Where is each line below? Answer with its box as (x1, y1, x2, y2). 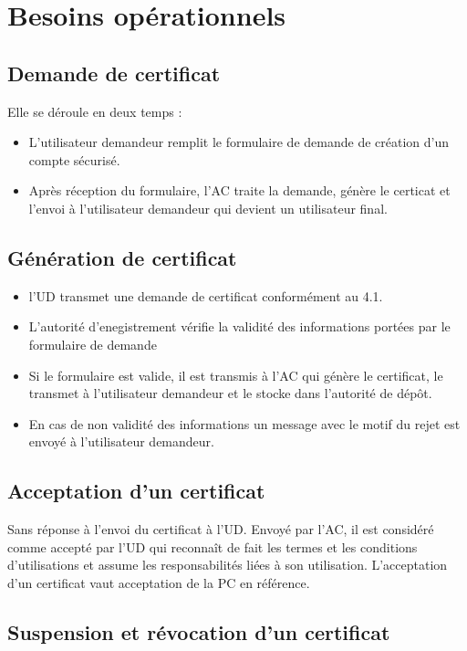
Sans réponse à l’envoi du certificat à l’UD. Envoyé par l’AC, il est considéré (7, 520, 434, 539)
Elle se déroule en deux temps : (7, 101, 182, 121)
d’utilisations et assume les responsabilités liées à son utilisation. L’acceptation (7, 555, 448, 574)
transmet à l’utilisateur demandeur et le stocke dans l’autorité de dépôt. (28, 383, 432, 403)
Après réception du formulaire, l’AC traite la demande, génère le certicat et (28, 181, 451, 200)
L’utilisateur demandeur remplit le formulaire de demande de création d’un (28, 132, 450, 152)
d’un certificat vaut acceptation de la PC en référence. (7, 572, 310, 592)
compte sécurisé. (28, 150, 120, 169)
